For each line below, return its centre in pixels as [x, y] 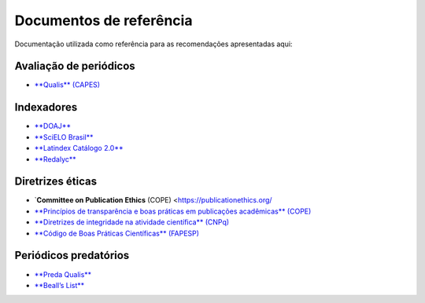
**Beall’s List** [59, 285]
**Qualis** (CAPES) [67, 85]
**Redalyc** [55, 159]
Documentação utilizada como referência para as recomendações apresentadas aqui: [153, 44]
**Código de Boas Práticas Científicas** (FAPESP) [117, 233]
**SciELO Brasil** [64, 137]
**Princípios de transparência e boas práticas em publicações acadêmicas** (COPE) [173, 211]
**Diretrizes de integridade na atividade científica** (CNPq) [132, 222]
